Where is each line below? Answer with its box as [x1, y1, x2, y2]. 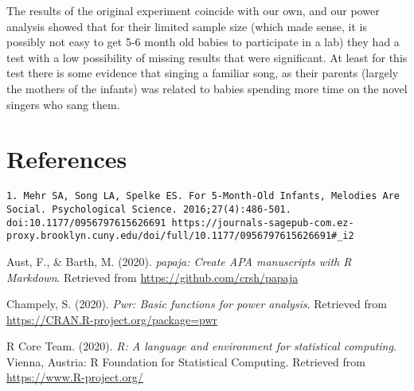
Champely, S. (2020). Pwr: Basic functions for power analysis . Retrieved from [6, 295, 387, 312]
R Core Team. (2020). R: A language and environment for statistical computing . [6, 338, 396, 354]
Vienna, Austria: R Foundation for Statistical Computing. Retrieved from [6, 353, 365, 369]
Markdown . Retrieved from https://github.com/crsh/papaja [6, 268, 299, 285]
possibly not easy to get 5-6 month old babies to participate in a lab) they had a [6, 33, 400, 50]
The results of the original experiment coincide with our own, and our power [6, 2, 380, 18]
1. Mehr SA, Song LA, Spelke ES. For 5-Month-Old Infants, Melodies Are [6, 190, 400, 202]
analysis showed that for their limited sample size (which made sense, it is [6, 18, 367, 34]
